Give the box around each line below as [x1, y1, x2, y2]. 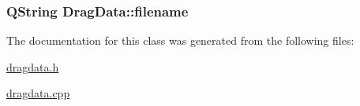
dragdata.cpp [6, 85, 70, 101]
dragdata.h [6, 58, 59, 75]
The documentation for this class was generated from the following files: [6, 32, 354, 49]
